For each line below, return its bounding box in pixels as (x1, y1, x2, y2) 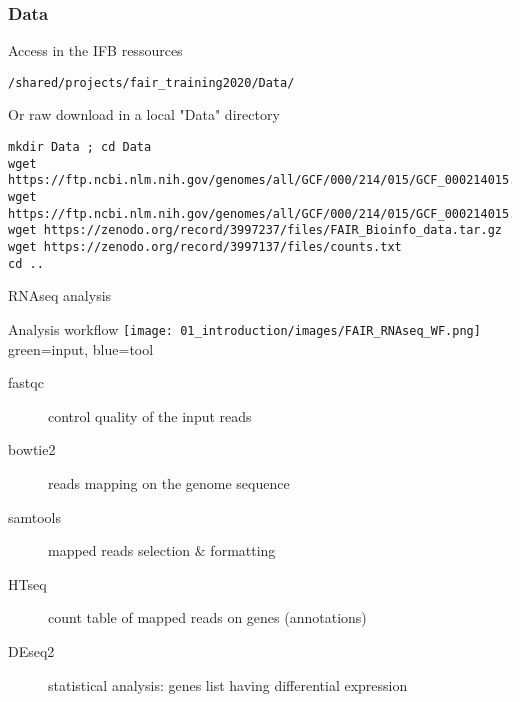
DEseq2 (8, 640, 55, 661)
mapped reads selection (48, 540, 191, 561)
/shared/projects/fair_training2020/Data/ (8, 75, 295, 90)
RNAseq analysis (8, 285, 112, 306)
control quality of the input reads (48, 405, 252, 426)
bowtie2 (8, 439, 56, 460)
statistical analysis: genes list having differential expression (48, 674, 408, 695)
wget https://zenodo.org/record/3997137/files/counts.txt (8, 240, 402, 254)
